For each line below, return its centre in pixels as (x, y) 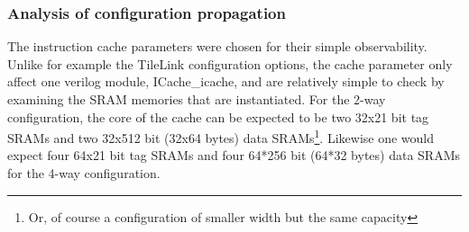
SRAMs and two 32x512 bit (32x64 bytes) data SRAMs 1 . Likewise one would (221, 136)
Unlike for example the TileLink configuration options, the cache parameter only (230, 63)
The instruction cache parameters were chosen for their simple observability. (217, 46)
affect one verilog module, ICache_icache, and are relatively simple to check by (226, 81)
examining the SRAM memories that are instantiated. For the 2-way (197, 99)
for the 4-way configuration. (84, 173)
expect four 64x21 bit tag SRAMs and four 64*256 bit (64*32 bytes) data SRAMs (234, 155)
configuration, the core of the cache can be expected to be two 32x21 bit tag (218, 116)
